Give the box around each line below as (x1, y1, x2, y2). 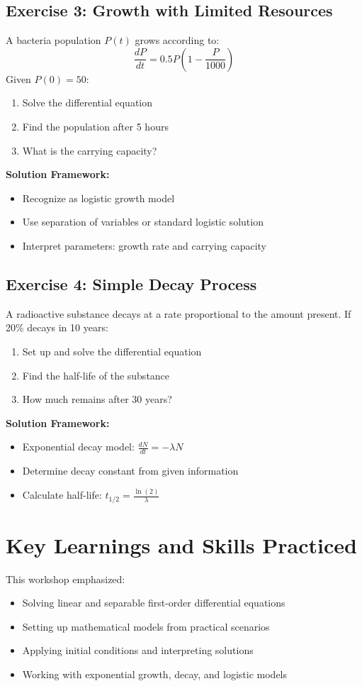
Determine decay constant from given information (22, 463, 239, 478)
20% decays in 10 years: (6, 320, 108, 335)
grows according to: (135, 33, 220, 48)
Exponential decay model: (22, 439, 135, 454)
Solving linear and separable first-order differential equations (22, 595, 285, 610)
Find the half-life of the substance (22, 367, 170, 382)
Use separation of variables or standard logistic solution (22, 214, 264, 229)
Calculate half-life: (22, 487, 102, 502)
